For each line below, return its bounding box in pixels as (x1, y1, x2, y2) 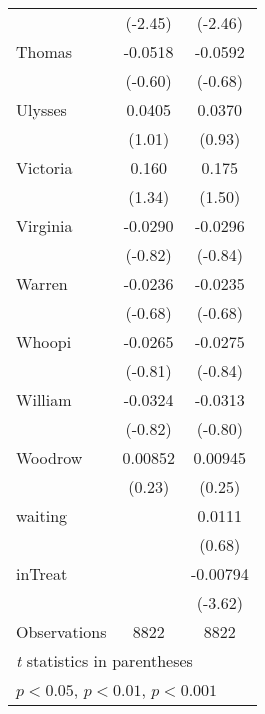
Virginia (16, 214, 73, 237)
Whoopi (16, 330, 72, 353)
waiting (16, 504, 68, 527)
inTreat (16, 562, 68, 585)
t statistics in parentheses (16, 649, 193, 672)
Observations (16, 620, 107, 643)
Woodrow (16, 446, 83, 469)
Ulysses (16, 98, 67, 121)
